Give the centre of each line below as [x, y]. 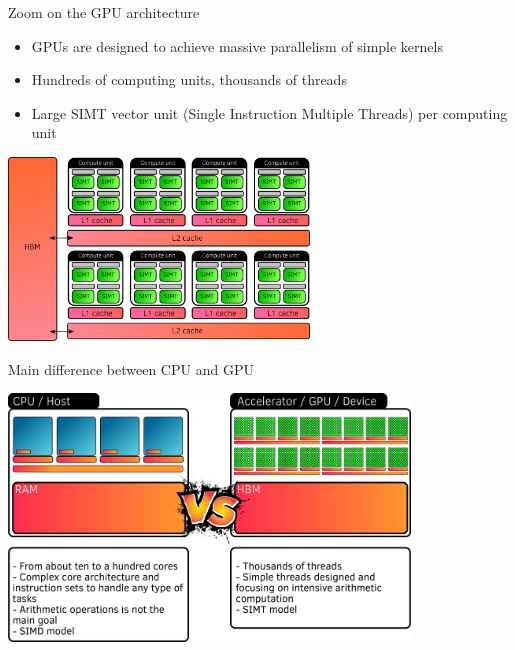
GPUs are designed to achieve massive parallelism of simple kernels [237, 45]
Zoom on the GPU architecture [104, 12]
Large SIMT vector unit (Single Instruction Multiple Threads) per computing [269, 112]
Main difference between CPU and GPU [131, 368]
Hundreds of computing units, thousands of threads [189, 79]
